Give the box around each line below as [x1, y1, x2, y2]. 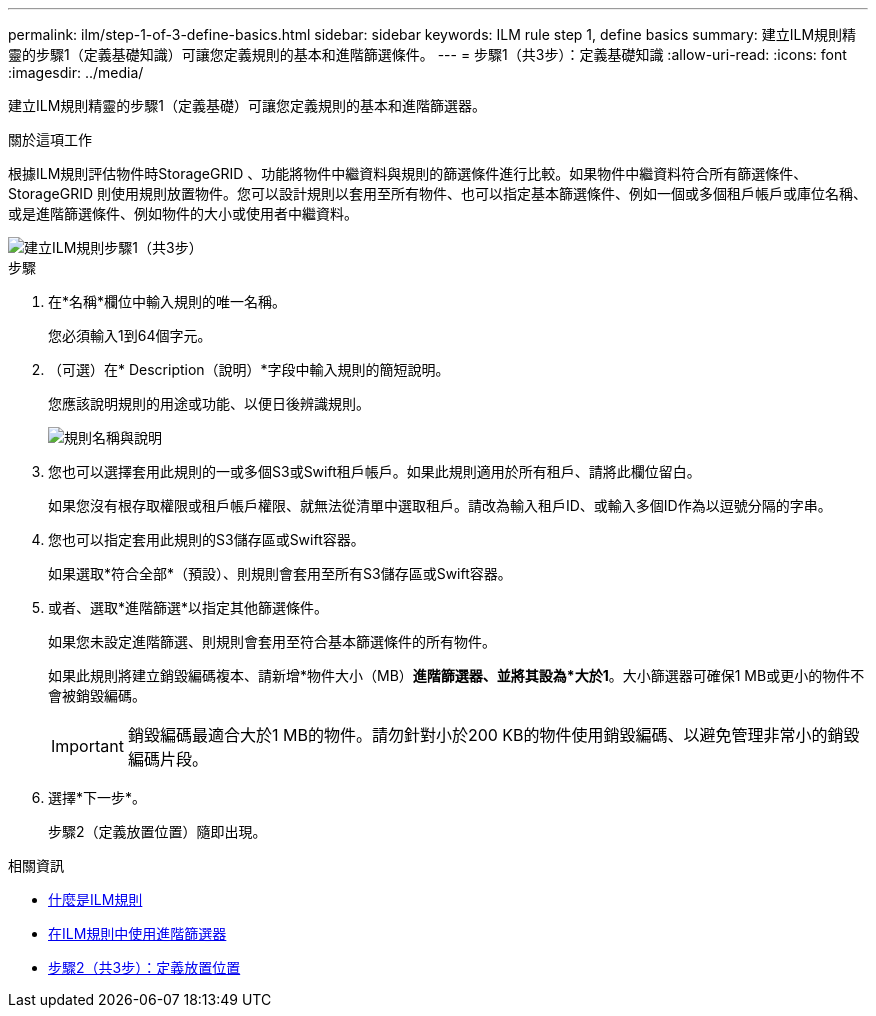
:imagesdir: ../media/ [8, 64, 144, 81]
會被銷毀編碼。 [48, 687, 146, 704]
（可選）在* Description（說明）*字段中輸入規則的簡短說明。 [48, 361, 450, 378]
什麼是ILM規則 [48, 891, 143, 908]
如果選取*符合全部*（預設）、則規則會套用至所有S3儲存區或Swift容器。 [48, 565, 512, 582]
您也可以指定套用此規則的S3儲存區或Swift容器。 [48, 531, 365, 548]
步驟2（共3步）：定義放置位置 [48, 959, 241, 976]
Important [51, 736, 124, 756]
